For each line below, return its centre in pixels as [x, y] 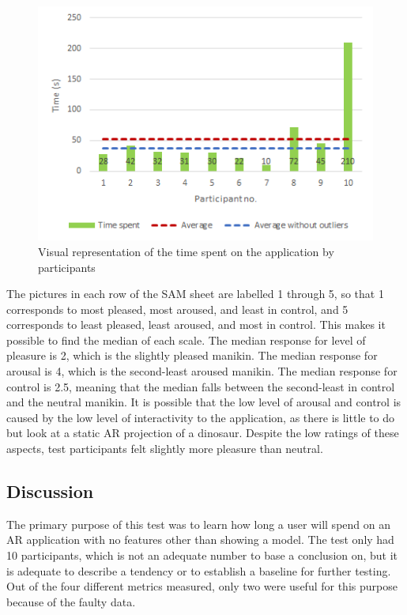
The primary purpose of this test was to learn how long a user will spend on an [198, 524]
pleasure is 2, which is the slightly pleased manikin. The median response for [192, 355]
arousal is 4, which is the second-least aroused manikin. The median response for [202, 371]
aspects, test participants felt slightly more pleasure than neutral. [165, 449]
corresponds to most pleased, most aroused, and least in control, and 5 [177, 309]
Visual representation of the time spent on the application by [186, 251]
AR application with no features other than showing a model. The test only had [200, 540]
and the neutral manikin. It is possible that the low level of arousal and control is [204, 402]
